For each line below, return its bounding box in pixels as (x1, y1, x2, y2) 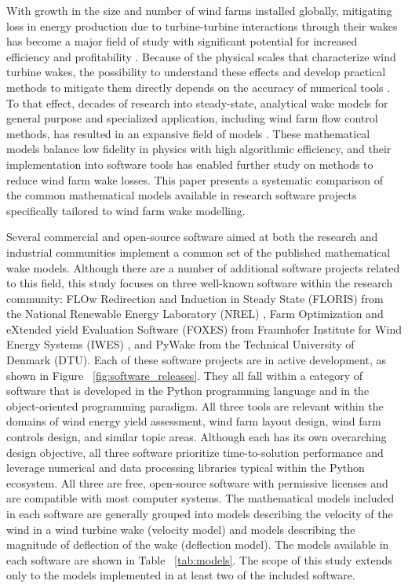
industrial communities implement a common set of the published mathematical (6, 243, 391, 260)
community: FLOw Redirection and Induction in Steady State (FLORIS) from (6, 290, 384, 306)
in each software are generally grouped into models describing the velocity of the (6, 506, 393, 521)
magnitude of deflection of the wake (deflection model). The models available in (6, 536, 389, 553)
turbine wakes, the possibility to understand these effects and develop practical (6, 64, 386, 80)
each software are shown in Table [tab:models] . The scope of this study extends (6, 551, 392, 568)
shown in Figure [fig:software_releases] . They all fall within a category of (6, 367, 363, 383)
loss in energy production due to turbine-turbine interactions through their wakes (6, 17, 398, 34)
